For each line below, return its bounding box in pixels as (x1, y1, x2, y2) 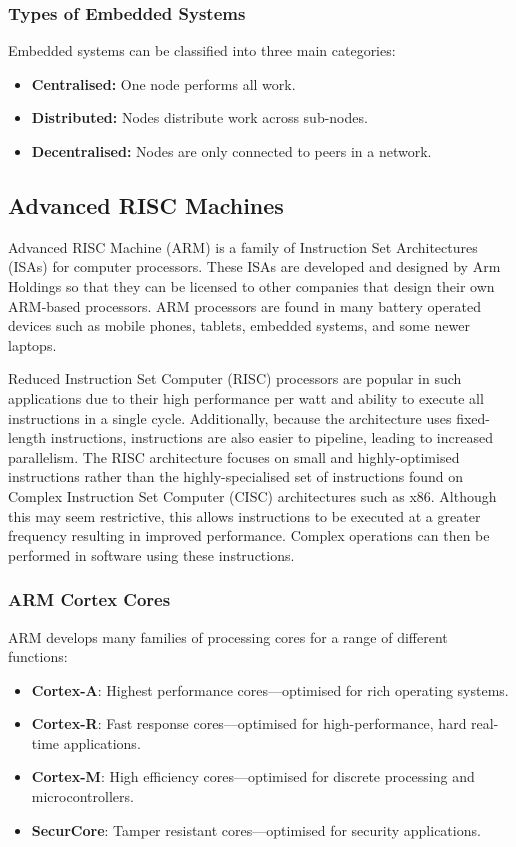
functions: (8, 646, 68, 667)
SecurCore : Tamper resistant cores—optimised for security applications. (31, 819, 481, 840)
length (8, 427, 47, 448)
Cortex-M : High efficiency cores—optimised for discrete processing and (31, 766, 475, 787)
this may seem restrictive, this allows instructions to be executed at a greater (8, 505, 481, 526)
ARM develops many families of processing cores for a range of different (8, 626, 448, 647)
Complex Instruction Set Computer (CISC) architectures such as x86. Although (8, 485, 497, 506)
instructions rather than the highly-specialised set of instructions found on (8, 466, 463, 487)
